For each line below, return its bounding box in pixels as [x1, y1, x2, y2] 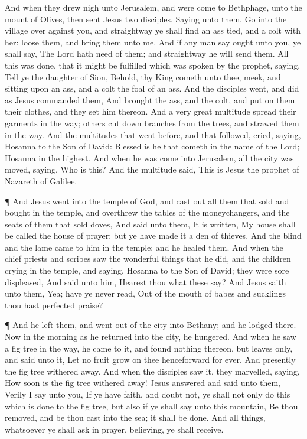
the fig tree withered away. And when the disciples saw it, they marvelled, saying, [5, 365, 300, 377]
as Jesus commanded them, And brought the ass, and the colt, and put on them [5, 93, 295, 106]
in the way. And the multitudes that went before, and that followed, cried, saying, [5, 128, 301, 141]
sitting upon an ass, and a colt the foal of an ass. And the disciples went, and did [5, 82, 299, 95]
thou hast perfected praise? [5, 298, 103, 311]
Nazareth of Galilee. [5, 174, 77, 187]
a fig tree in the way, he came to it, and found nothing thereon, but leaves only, [5, 342, 293, 354]
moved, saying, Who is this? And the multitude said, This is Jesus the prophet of [5, 163, 299, 175]
